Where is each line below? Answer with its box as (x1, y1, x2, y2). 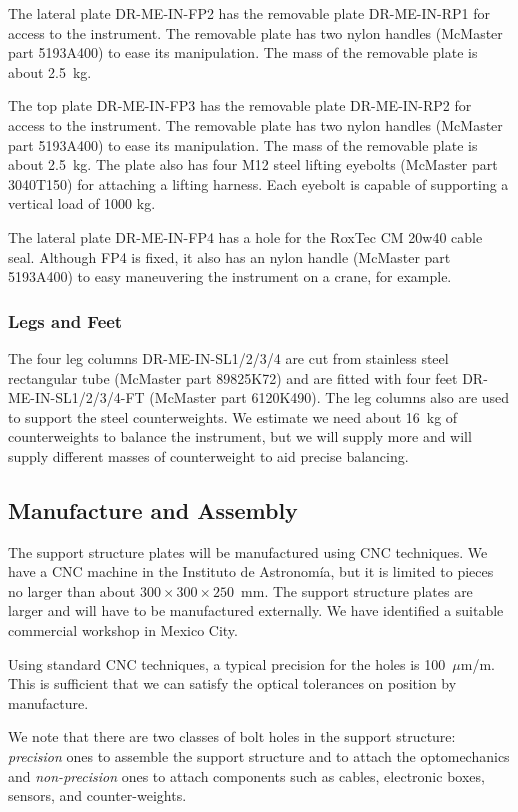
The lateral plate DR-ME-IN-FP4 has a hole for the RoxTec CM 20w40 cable (8, 226, 483, 247)
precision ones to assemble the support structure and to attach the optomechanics (8, 746, 510, 767)
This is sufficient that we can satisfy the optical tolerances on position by (8, 673, 457, 694)
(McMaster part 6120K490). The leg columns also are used (149, 387, 510, 408)
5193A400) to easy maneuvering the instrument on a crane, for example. (8, 266, 452, 287)
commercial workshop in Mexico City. (8, 620, 238, 641)
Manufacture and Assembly (8, 494, 298, 525)
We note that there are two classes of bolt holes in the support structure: (8, 726, 456, 747)
